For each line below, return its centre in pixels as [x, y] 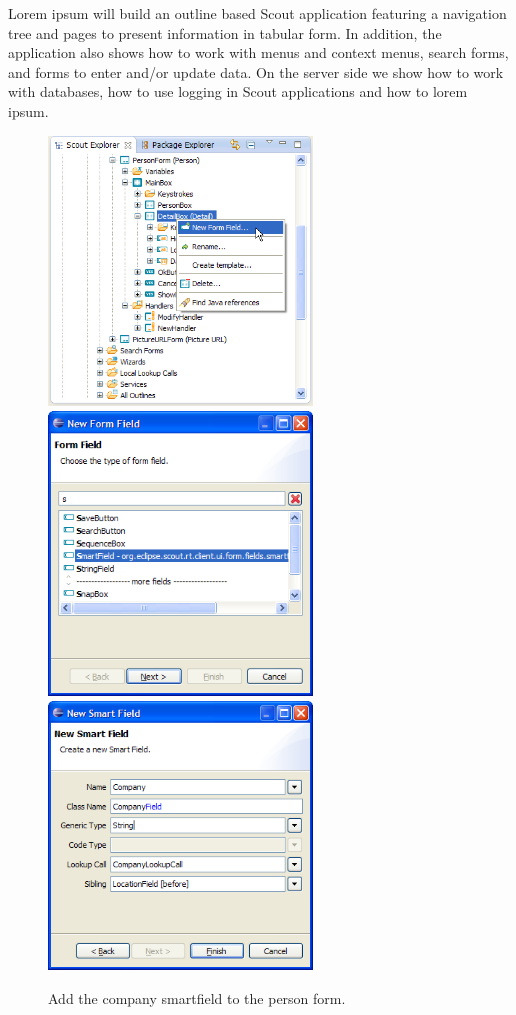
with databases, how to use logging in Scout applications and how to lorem [238, 91]
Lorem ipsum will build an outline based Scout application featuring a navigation [257, 13]
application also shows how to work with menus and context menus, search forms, [258, 52]
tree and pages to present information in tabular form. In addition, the [225, 32]
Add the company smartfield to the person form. [197, 997]
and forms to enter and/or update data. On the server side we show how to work [256, 71]
